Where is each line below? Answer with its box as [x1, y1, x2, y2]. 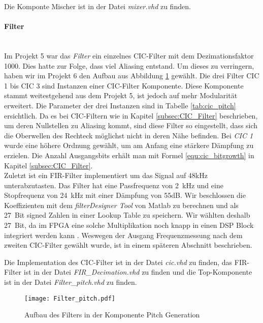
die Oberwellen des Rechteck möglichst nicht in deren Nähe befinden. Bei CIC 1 [4, 130, 253, 140]
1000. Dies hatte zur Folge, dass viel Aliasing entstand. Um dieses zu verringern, [4, 60, 254, 71]
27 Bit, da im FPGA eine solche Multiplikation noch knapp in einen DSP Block [4, 220, 254, 230]
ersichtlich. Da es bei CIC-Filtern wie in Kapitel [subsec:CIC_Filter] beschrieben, [4, 110, 258, 121]
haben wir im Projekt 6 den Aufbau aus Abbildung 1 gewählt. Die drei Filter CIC [4, 70, 259, 81]
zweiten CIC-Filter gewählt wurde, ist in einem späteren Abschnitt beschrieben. [4, 240, 252, 250]
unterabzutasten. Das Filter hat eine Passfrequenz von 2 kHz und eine [4, 180, 223, 190]
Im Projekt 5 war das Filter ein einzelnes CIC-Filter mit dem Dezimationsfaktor [4, 50, 254, 61]
